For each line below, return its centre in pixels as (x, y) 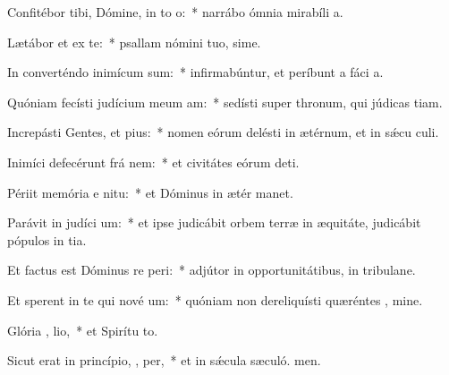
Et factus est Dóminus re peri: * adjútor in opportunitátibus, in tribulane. (212, 270)
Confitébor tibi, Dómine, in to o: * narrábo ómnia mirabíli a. (175, 12)
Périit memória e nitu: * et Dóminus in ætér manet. (150, 192)
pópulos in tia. (47, 239)
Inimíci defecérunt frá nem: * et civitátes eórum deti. (153, 162)
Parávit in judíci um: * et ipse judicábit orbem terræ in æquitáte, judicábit (214, 222)
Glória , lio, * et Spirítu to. (83, 330)
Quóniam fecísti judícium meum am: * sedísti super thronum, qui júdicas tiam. (225, 102)
